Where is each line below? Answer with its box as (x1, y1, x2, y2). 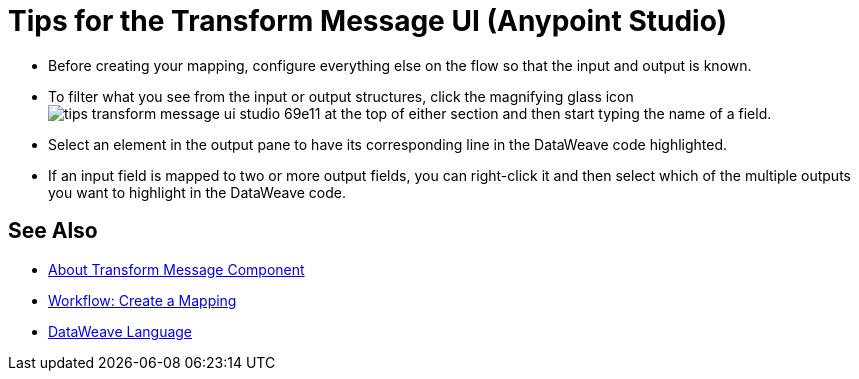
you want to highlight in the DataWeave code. (48, 183, 346, 201)
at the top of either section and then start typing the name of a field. (324, 104, 772, 122)
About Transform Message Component (48, 260, 305, 278)
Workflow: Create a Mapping (48, 291, 237, 309)
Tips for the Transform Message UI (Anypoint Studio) (8, 4, 728, 38)
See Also (8, 218, 98, 244)
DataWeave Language (48, 322, 193, 340)
